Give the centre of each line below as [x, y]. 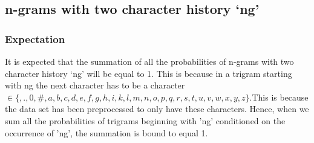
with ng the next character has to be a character [95, 85]
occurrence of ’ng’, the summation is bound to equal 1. [106, 132]
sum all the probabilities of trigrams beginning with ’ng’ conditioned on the [145, 120]
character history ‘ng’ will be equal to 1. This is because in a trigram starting [149, 73]
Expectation [35, 38]
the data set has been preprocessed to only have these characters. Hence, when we [157, 109]
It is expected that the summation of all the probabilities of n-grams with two [149, 61]
